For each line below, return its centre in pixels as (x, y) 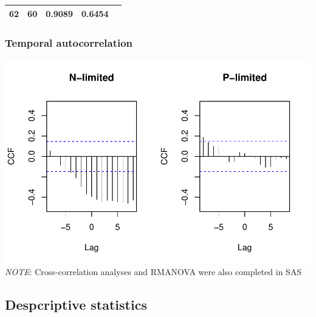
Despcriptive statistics (76, 305)
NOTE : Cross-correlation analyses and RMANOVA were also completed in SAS (153, 272)
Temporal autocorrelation (69, 42)
